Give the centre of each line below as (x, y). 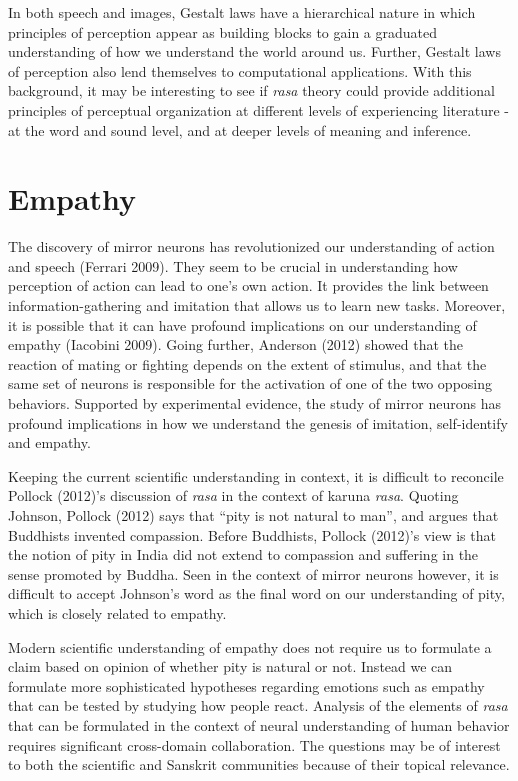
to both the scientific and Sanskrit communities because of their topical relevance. (259, 764)
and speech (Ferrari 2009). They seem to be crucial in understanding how (233, 265)
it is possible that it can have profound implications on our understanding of (242, 324)
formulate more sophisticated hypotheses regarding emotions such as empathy (246, 685)
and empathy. (49, 442)
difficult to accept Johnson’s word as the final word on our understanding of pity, (256, 593)
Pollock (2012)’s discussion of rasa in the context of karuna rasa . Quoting (233, 495)
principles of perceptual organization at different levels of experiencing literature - (258, 109)
